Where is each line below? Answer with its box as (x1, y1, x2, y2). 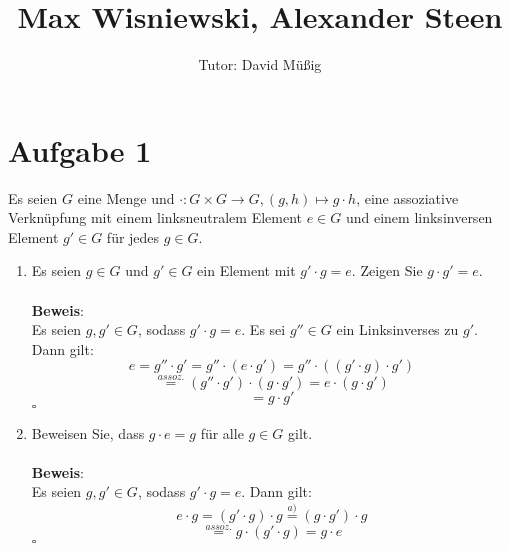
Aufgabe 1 (8, 129, 152, 170)
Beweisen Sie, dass (31, 422, 145, 443)
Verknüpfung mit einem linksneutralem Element (8, 207, 302, 228)
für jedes (106, 226, 160, 247)
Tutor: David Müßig (198, 54, 322, 75)
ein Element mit (197, 260, 296, 281)
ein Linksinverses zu (336, 319, 459, 340)
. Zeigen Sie (351, 260, 423, 281)
